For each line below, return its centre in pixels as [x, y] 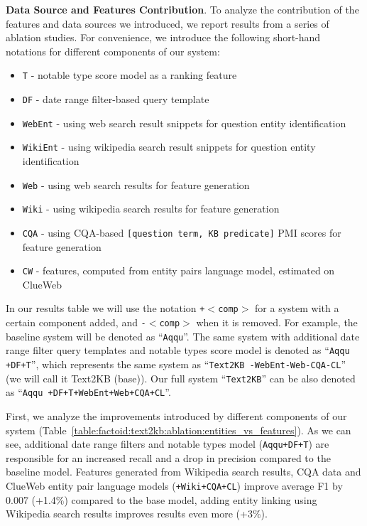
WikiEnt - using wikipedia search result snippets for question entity [169, 147]
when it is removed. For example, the [277, 322]
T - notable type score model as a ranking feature [130, 75]
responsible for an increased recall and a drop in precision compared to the [168, 457]
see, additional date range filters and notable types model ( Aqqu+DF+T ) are [168, 444]
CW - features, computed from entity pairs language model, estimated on [179, 270]
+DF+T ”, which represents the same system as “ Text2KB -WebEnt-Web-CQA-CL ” [176, 364]
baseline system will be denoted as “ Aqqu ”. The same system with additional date [183, 336]
